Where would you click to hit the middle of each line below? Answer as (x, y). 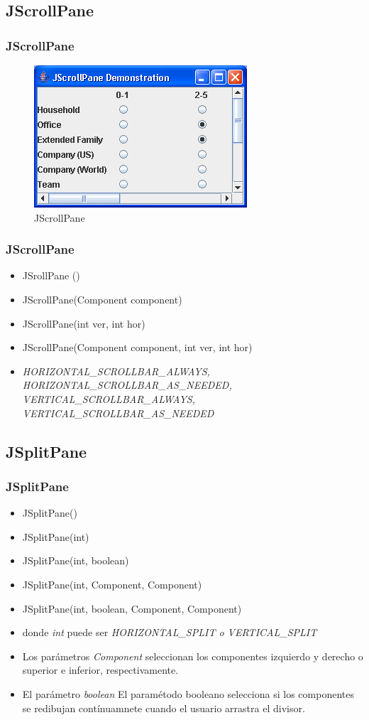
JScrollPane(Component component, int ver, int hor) (137, 347)
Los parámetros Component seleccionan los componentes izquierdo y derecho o (193, 656)
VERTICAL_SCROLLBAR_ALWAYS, (109, 398)
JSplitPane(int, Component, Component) (112, 584)
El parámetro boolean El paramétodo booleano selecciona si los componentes (188, 693)
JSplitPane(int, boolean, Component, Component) (132, 608)
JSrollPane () (51, 275)
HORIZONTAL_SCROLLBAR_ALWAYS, (116, 371)
